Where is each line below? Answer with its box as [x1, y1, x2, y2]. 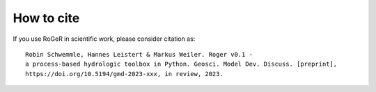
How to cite [13, 10, 80, 26]
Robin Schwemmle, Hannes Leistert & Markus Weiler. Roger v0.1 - [25, 50, 253, 58]
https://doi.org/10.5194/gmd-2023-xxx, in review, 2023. [25, 70, 224, 77]
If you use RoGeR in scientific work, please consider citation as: [13, 35, 196, 43]
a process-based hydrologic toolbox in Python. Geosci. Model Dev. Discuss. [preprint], [25, 60, 338, 68]
